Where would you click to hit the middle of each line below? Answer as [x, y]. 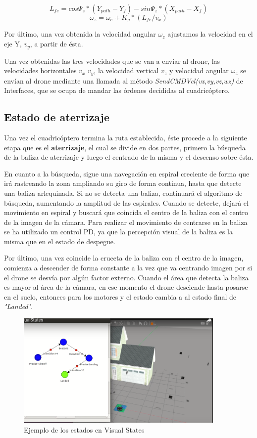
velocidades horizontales [40, 70]
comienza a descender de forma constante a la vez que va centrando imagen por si [128, 268]
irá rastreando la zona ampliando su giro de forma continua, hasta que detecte [123, 183]
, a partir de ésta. [56, 44]
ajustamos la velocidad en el [210, 34]
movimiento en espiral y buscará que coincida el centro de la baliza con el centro [126, 212]
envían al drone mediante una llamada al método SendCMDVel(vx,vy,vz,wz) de [124, 80]
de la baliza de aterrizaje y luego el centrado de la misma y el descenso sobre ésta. [129, 157]
